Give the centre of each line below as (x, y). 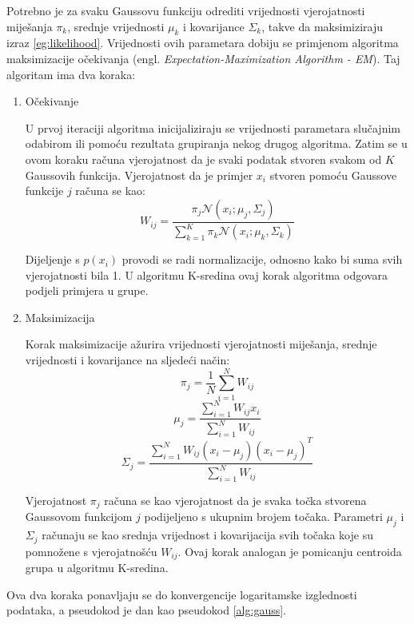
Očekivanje (52, 101)
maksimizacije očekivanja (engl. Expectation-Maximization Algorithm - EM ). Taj (203, 58)
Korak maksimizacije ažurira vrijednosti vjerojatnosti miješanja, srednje (201, 344)
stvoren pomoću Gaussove (333, 175)
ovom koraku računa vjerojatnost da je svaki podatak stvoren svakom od (203, 159)
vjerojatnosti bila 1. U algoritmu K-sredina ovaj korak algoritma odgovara (206, 274)
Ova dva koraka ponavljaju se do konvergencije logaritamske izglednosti (182, 594)
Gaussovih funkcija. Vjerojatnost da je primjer (139, 175)
